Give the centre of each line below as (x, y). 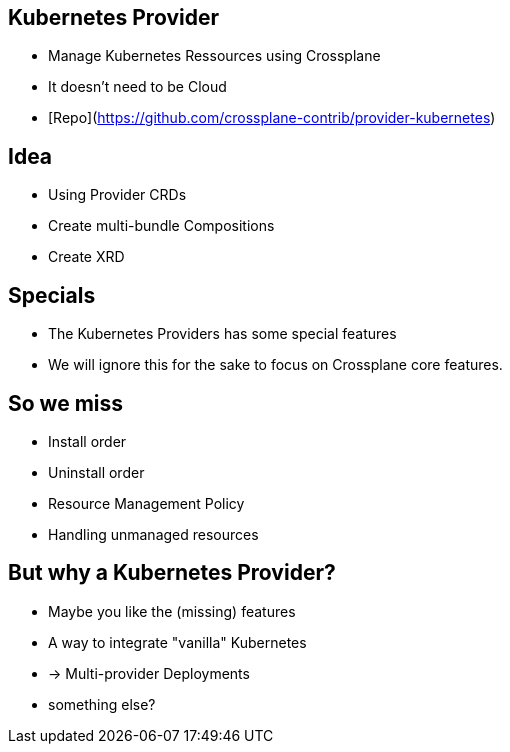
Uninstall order (96, 472)
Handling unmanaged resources (153, 534)
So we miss (66, 403)
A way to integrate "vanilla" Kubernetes (177, 642)
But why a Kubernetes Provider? (172, 573)
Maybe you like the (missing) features (172, 611)
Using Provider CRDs (117, 195)
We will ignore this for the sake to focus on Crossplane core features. (275, 365)
